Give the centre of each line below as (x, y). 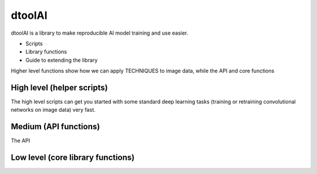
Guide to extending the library (62, 60)
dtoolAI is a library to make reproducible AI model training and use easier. (100, 33)
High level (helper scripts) (59, 87)
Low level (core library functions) (73, 158)
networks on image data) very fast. (53, 110)
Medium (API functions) (55, 127)
